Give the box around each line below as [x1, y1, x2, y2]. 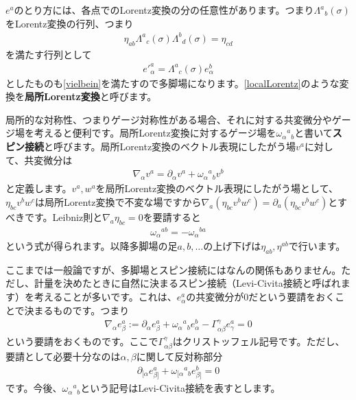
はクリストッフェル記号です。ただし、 [172, 333, 345, 348]
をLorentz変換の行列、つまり [5, 16, 134, 30]
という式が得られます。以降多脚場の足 [5, 239, 178, 253]
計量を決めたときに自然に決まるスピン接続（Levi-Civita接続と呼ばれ [34, 276, 341, 290]
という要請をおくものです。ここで [5, 333, 158, 348]
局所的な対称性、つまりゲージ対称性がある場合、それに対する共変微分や [5, 112, 332, 126]
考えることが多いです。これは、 [34, 290, 177, 304]
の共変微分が [186, 290, 244, 304]
